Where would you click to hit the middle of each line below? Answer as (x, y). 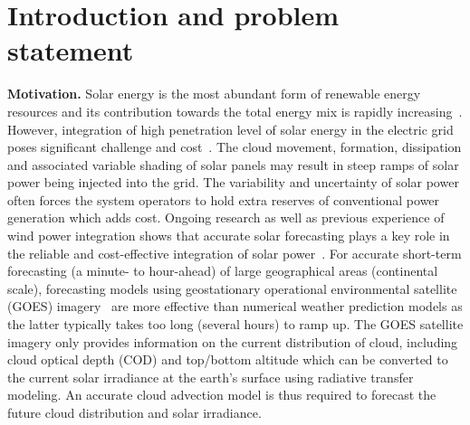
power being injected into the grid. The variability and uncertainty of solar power (233, 182)
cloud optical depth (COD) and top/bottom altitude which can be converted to (228, 359)
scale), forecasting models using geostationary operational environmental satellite (232, 288)
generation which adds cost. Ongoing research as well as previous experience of (226, 217)
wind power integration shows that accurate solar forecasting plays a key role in (229, 236)
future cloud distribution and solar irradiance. (134, 412)
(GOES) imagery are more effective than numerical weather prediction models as (235, 306)
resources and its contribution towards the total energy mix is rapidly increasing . (235, 111)
